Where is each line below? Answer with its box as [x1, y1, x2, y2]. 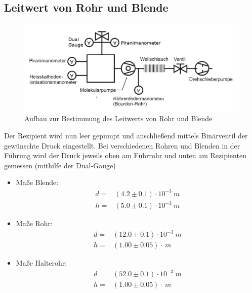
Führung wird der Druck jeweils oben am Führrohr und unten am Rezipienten [4, 150, 246, 161]
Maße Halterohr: [16, 258, 67, 268]
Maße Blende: [16, 177, 59, 188]
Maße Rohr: [16, 218, 53, 229]
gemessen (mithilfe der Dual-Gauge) [4, 160, 116, 170]
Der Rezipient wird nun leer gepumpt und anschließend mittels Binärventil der [4, 130, 248, 141]
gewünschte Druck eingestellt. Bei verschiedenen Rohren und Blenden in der [4, 140, 240, 151]
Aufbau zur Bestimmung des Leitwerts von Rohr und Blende [24, 113, 213, 124]
